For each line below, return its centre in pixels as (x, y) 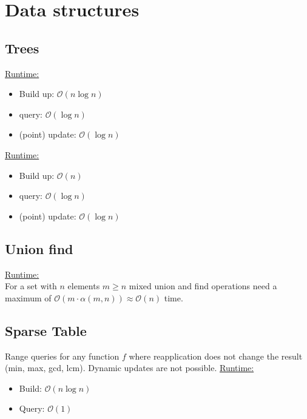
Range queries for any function (62, 356)
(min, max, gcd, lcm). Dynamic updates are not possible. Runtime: (130, 368)
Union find (39, 248)
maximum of (28, 297)
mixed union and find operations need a (203, 286)
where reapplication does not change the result (216, 356)
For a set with (31, 286)
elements (84, 286)
